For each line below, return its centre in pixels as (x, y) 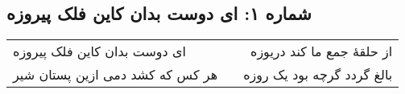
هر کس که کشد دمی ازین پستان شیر (116, 75)
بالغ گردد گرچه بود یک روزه (318, 75)
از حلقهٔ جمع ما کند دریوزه (322, 51)
